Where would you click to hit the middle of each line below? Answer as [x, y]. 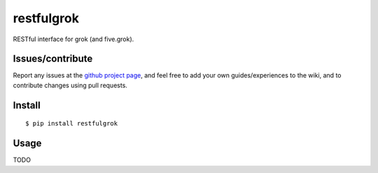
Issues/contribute [53, 59]
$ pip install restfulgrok [72, 123]
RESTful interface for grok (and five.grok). [73, 39]
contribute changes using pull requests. [70, 85]
